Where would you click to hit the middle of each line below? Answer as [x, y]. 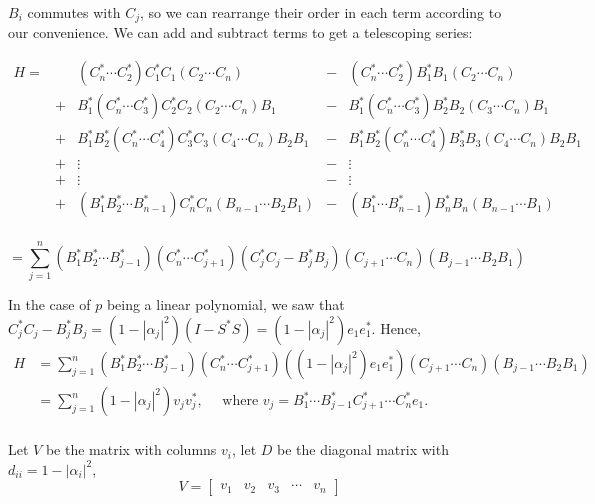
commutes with [74, 12]
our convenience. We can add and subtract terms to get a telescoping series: [240, 32]
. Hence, [396, 327]
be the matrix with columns [131, 449]
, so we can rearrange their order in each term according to [320, 12]
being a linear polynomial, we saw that [225, 304]
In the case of [49, 304]
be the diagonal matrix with [363, 449]
